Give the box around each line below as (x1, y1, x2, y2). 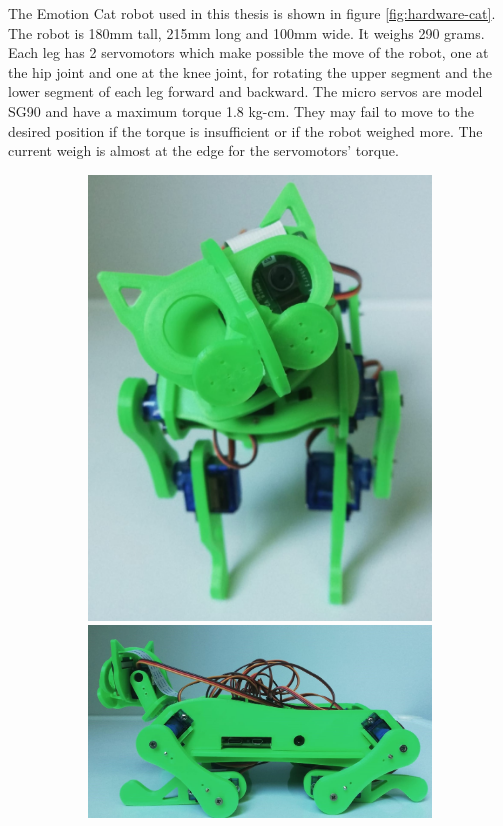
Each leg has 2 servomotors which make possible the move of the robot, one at (8, 42, 489, 63)
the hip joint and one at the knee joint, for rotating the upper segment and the (8, 61, 493, 82)
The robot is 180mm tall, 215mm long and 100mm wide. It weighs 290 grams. (8, 22, 485, 43)
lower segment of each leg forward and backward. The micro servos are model (8, 81, 483, 102)
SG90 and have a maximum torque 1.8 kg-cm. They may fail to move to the (8, 100, 474, 121)
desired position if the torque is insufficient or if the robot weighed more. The (8, 120, 483, 141)
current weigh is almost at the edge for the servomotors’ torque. (8, 140, 399, 161)
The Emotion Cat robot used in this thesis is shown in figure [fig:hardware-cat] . (8, 3, 496, 23)
